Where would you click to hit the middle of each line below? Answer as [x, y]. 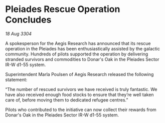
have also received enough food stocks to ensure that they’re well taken [79, 94]
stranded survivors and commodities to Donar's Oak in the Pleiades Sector [82, 59]
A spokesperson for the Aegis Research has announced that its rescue [78, 43]
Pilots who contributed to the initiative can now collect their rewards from [81, 109]
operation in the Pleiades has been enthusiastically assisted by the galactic [83, 48]
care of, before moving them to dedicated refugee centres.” [67, 100]
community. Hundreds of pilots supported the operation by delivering [77, 54]
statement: [16, 79]
